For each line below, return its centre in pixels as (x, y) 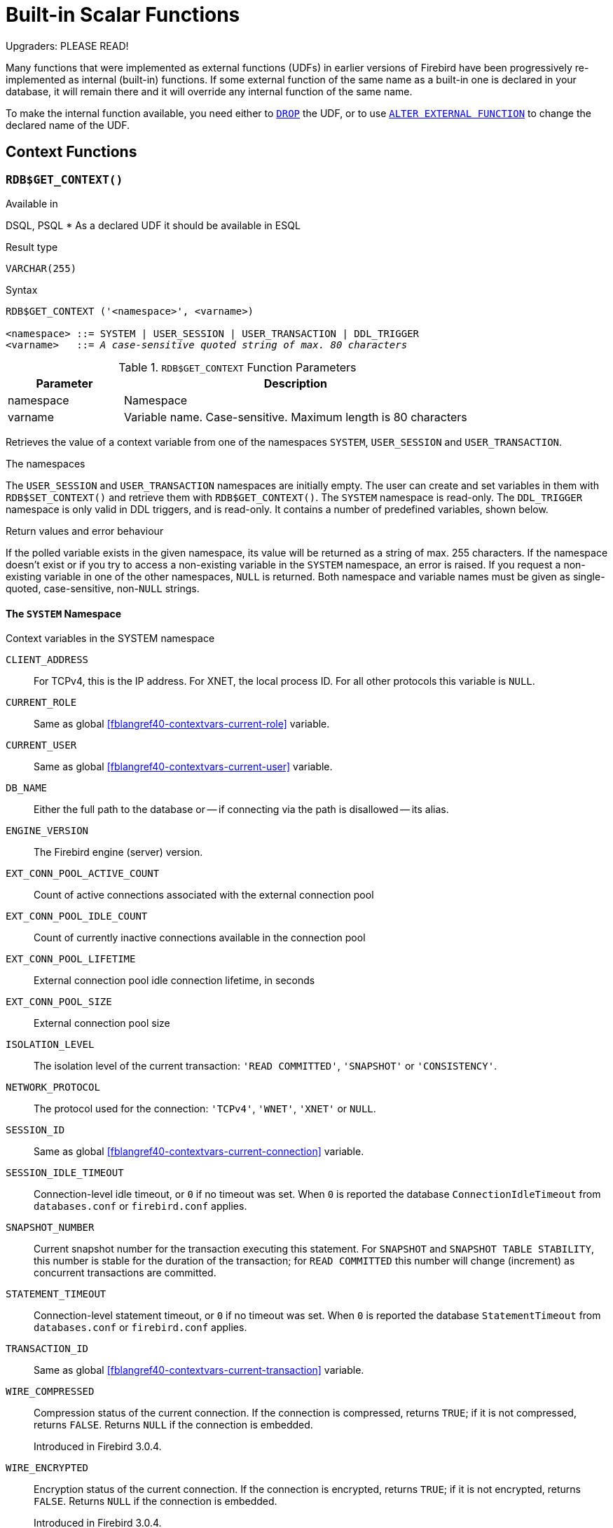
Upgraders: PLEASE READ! (67, 46)
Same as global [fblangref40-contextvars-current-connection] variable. (199, 1152)
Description (296, 383)
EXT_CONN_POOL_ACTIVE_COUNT (83, 874)
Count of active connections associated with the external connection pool (204, 895)
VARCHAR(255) (41, 268)
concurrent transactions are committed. (125, 1273)
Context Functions (71, 152)
